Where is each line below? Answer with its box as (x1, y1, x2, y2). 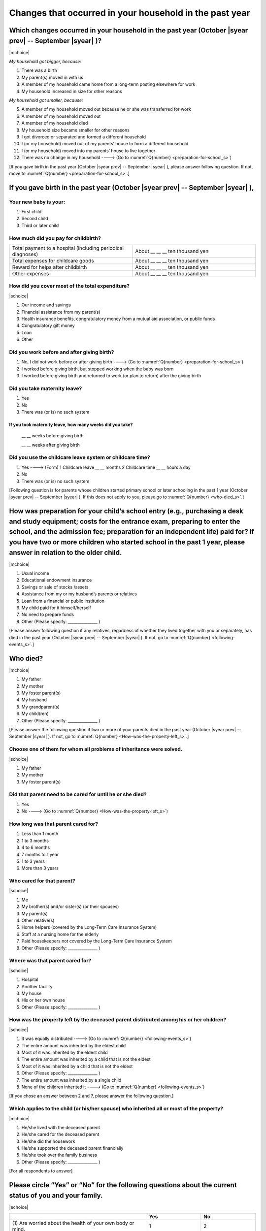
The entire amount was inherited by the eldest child (21, 1042, 126, 1048)
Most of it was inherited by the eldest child (21, 1049, 108, 1056)
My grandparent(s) (21, 704, 60, 710)
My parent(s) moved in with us (21, 74, 84, 80)
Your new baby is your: (9, 198, 66, 205)
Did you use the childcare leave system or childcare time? (9, 454, 150, 461)
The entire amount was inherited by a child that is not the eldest (21, 1056, 151, 1062)
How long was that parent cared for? (9, 820, 99, 827)
